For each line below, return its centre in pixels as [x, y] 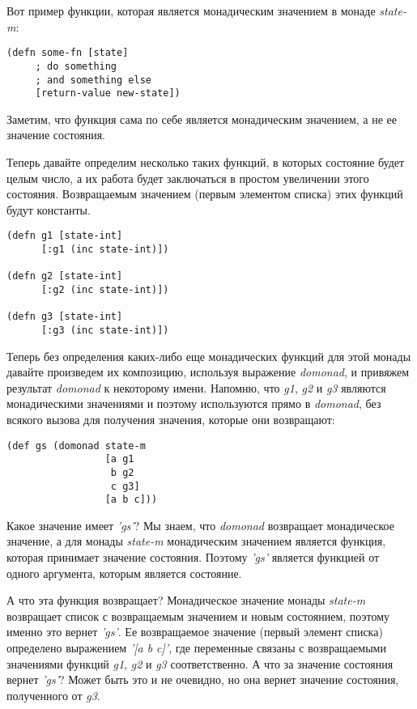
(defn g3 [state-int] [65, 317]
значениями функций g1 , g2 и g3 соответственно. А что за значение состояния [200, 663]
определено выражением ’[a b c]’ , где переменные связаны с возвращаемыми [196, 648]
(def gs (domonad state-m [76, 446]
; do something [76, 66]
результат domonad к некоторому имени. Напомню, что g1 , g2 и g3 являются [196, 387]
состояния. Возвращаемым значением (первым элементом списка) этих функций [205, 194]
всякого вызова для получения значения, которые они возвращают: [171, 419]
